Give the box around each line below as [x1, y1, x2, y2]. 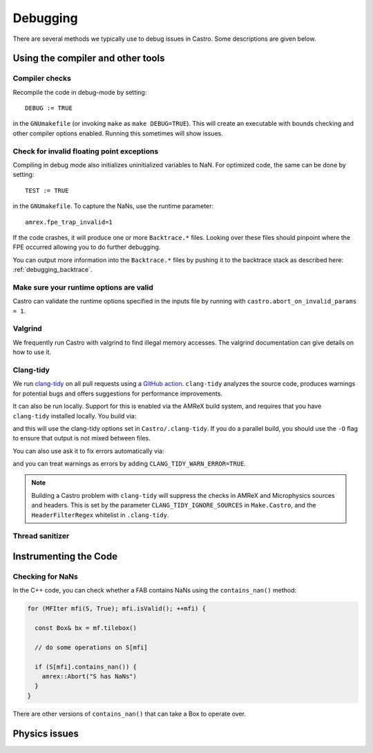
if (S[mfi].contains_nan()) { [35, 662, 137, 671]
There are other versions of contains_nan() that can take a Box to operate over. [12, 709, 247, 718]
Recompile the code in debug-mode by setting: [12, 88, 147, 96]
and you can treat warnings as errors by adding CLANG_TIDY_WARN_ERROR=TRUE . [12, 460, 247, 468]
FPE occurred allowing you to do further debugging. [12, 243, 161, 252]
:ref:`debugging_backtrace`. [12, 266, 93, 274]
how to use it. [12, 348, 52, 356]
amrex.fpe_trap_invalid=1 [25, 218, 113, 226]
